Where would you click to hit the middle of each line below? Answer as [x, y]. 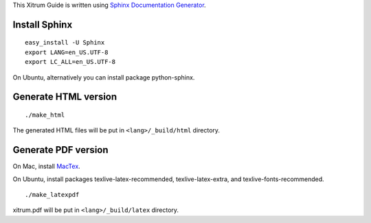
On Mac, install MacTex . [46, 166]
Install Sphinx [43, 24]
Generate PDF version [61, 150]
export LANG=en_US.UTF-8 [67, 52]
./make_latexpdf [52, 195]
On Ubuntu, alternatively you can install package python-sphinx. [104, 77]
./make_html [45, 115]
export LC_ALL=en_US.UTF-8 [70, 62]
